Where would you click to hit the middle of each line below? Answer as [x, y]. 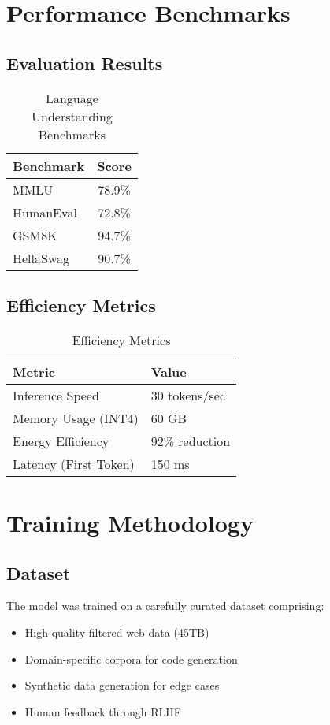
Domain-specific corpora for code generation [131, 658]
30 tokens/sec [188, 395]
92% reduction [191, 441]
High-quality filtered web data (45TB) [117, 632]
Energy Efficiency [61, 441]
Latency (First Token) [74, 463]
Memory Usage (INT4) [76, 418]
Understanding [72, 116]
